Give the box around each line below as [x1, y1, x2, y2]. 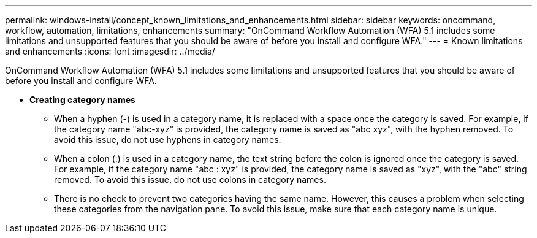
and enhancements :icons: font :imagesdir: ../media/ [5, 46, 215, 56]
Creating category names [29, 94, 135, 105]
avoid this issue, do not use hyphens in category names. [54, 134, 281, 145]
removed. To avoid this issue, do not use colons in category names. [54, 174, 326, 185]
